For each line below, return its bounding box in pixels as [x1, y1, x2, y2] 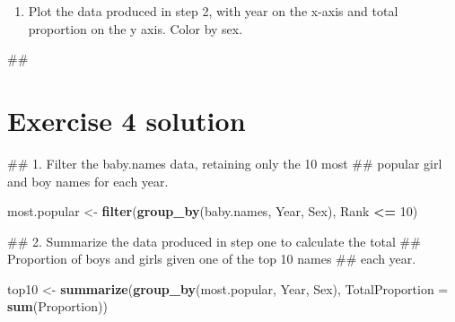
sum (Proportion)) [7, 297, 108, 316]
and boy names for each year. [7, 171, 169, 190]
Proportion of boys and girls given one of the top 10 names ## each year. [7, 249, 416, 268]
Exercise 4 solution [7, 101, 246, 138]
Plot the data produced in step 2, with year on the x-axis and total [28, 2, 398, 20]
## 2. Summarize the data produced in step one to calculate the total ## [7, 231, 421, 250]
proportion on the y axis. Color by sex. [28, 19, 243, 38]
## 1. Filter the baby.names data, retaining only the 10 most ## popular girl [7, 153, 442, 172]
